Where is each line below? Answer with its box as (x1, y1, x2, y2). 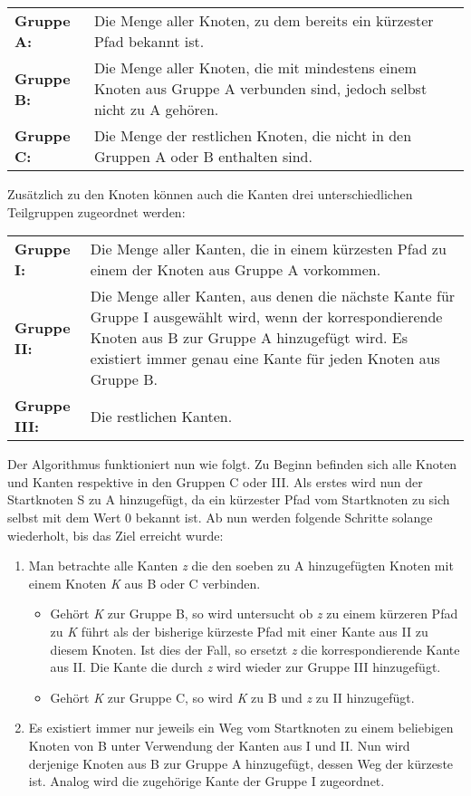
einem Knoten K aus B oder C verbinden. (28, 573, 261, 592)
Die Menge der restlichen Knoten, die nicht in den (93, 125, 412, 146)
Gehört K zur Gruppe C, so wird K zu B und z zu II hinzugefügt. (50, 687, 415, 706)
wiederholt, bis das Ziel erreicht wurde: (7, 525, 224, 544)
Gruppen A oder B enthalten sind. (93, 146, 312, 167)
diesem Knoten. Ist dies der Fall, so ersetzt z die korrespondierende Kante (50, 639, 460, 658)
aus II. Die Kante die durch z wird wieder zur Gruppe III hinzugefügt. (50, 657, 441, 676)
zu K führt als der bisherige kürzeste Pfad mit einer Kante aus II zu (50, 621, 428, 640)
